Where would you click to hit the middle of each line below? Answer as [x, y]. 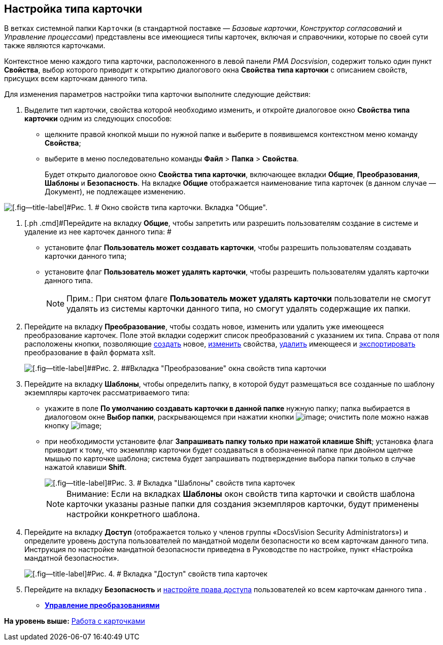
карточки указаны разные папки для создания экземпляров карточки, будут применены [243, 504]
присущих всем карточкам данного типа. [76, 79]
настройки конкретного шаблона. [133, 514]
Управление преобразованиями [102, 605]
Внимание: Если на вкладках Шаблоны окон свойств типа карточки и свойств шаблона [241, 494]
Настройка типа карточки [73, 9]
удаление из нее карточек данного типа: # [98, 232]
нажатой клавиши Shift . [86, 467]
